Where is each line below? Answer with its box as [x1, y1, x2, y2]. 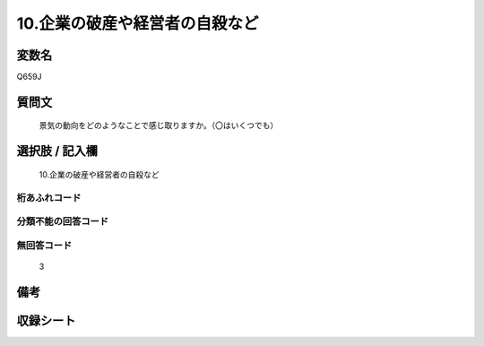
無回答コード [16, 238, 73, 251]
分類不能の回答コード [16, 215, 109, 228]
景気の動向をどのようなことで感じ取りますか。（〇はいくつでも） [39, 120, 279, 131]
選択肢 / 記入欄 [16, 143, 99, 159]
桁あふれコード [16, 191, 82, 203]
